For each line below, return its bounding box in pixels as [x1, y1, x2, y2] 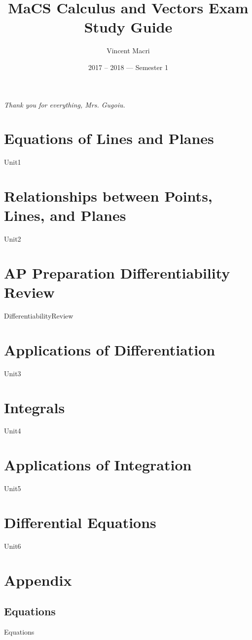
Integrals [4, 397, 65, 417]
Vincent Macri [107, 45, 150, 56]
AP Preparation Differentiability [4, 262, 230, 283]
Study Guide [84, 17, 173, 37]
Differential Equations [4, 512, 156, 532]
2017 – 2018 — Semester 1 [88, 62, 168, 72]
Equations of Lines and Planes [4, 128, 214, 148]
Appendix [4, 569, 72, 590]
